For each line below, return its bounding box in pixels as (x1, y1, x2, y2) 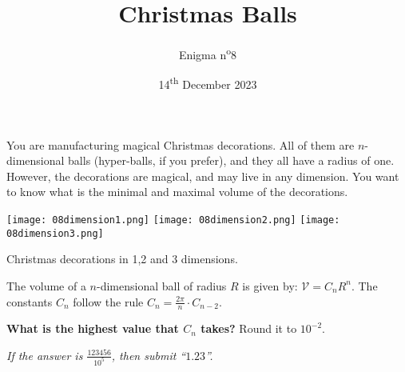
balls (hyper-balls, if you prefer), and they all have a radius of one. (68, 152, 395, 169)
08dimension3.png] (6, 227, 104, 239)
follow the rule (73, 293, 144, 310)
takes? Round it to (201, 320, 297, 337)
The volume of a (6, 277, 86, 294)
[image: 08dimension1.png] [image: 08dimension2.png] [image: (6, 214, 340, 226)
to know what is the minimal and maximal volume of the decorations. (6, 183, 348, 200)
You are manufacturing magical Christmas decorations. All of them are (6, 136, 355, 153)
